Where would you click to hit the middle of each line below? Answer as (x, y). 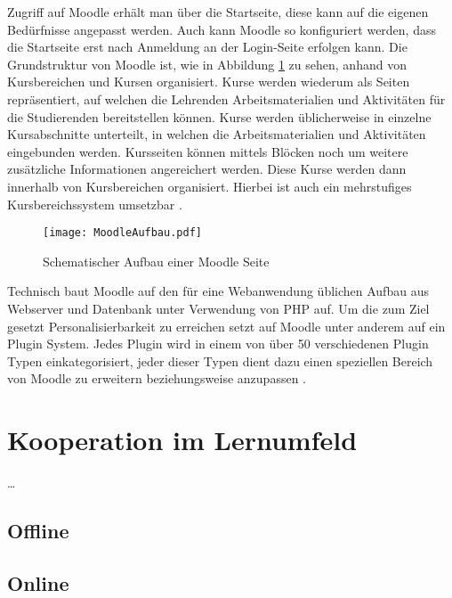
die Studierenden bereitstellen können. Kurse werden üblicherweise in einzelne (219, 116)
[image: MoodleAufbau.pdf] (122, 233)
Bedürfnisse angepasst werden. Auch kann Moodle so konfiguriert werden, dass (222, 29)
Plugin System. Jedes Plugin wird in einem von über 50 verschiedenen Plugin (218, 344)
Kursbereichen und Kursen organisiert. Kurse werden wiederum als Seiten (209, 82)
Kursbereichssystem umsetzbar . (95, 204)
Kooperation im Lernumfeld (182, 440)
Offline (38, 531)
